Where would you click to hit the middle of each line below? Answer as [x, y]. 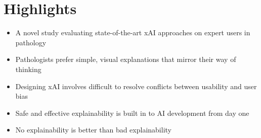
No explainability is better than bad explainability [93, 130]
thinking [28, 69]
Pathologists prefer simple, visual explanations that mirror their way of [126, 59]
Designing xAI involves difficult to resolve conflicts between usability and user [136, 86]
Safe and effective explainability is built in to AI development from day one [132, 113]
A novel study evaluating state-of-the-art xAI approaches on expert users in [133, 32]
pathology [31, 42]
